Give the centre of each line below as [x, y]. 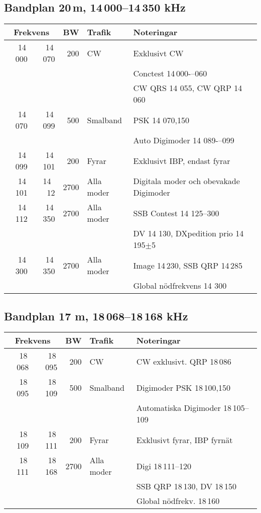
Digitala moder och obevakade [186, 181]
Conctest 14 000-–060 [170, 73]
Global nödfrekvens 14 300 [180, 286]
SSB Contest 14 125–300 [176, 213]
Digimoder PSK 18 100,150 [183, 387]
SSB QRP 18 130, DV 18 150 [186, 486]
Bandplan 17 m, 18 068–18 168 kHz [96, 316]
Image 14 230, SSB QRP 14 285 [188, 265]
